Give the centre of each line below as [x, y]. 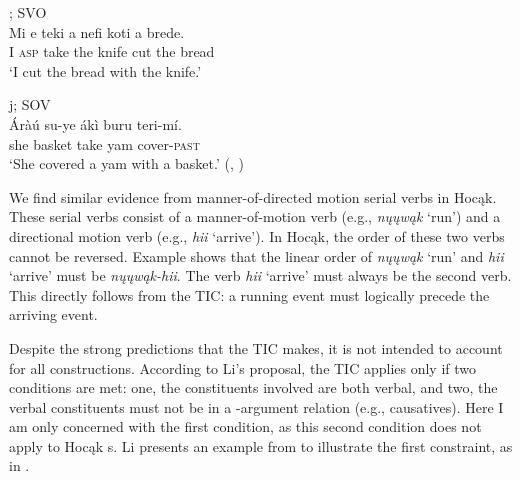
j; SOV [30, 104]
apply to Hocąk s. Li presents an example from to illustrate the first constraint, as [261, 445]
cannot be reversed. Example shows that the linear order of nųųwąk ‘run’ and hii [256, 255]
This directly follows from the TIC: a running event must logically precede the [249, 294]
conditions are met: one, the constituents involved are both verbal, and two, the [253, 387]
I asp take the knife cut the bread [112, 51]
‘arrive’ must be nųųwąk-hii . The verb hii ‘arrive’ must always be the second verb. [260, 275]
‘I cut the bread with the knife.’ [105, 70]
